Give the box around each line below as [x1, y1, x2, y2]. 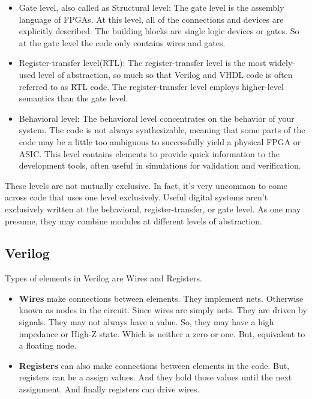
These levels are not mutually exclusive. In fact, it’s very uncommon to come [5, 179, 287, 191]
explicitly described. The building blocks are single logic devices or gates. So [19, 25, 299, 37]
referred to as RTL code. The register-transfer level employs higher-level [19, 80, 284, 92]
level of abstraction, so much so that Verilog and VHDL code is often [38, 68, 293, 80]
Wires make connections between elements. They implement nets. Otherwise [19, 292, 304, 304]
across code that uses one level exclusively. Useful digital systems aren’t [5, 191, 268, 203]
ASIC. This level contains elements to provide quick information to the [19, 147, 280, 160]
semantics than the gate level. [19, 92, 128, 104]
